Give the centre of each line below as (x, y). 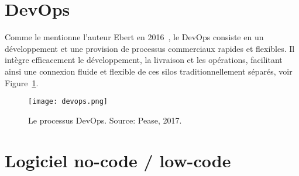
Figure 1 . (22, 82)
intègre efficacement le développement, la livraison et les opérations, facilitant (144, 60)
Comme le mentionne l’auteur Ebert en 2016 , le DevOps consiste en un (134, 37)
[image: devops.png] (68, 102)
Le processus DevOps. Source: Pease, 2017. (105, 120)
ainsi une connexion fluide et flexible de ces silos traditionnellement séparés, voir (149, 71)
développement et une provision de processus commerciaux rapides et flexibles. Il (150, 48)
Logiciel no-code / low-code (118, 160)
